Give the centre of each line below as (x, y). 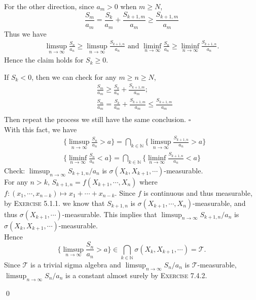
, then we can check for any (74, 77)
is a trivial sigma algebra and (76, 264)
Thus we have (25, 33)
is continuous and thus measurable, (198, 192)
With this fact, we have (41, 129)
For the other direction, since (49, 6)
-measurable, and (219, 203)
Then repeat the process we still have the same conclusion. (95, 119)
